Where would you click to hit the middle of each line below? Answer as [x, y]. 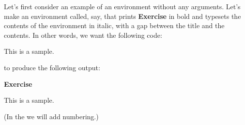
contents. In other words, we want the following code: [83, 35]
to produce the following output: [52, 67]
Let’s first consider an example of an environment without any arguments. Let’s [122, 6]
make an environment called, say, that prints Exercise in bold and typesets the [122, 16]
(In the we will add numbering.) [51, 116]
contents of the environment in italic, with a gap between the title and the [114, 25]
